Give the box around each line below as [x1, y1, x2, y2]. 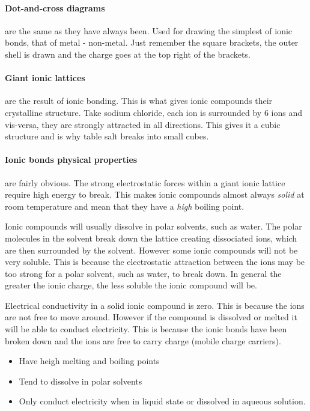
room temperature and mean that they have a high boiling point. [5, 199, 245, 212]
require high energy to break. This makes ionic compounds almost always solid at [5, 188, 305, 201]
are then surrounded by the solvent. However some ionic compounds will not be [5, 243, 298, 256]
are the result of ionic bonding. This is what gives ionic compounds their [5, 94, 273, 107]
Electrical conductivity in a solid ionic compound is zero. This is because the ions [5, 299, 305, 311]
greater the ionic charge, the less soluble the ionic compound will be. [5, 279, 257, 291]
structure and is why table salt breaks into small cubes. [5, 130, 209, 142]
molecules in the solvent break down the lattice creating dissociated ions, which [5, 231, 297, 244]
